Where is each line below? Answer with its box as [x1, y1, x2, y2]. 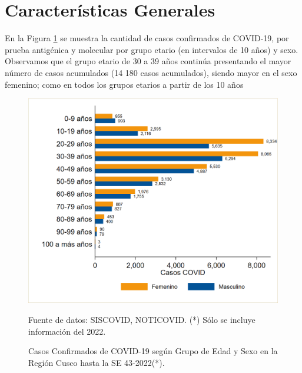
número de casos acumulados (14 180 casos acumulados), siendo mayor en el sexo [5, 66, 297, 78]
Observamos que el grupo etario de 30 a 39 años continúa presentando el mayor [5, 55, 291, 67]
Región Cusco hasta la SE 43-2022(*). [28, 356, 165, 368]
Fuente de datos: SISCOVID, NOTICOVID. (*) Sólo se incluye [28, 313, 255, 326]
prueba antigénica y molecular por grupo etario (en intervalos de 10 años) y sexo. [5, 43, 298, 55]
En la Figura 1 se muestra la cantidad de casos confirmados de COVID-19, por [5, 32, 289, 44]
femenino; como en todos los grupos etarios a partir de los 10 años [5, 78, 244, 90]
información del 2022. [28, 325, 106, 337]
